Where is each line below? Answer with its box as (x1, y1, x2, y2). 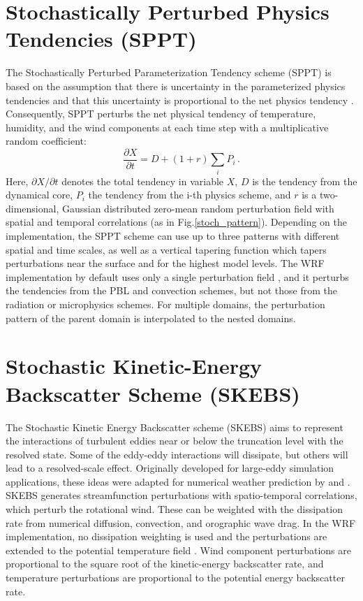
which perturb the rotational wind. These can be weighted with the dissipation (6, 502, 343, 516)
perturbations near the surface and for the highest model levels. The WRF (6, 256, 325, 270)
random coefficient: (6, 133, 87, 148)
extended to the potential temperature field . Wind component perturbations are (6, 542, 351, 557)
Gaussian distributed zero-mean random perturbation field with (61, 201, 334, 215)
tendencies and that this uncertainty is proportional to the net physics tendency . (6, 92, 354, 107)
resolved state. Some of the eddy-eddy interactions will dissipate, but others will (6, 447, 348, 461)
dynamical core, (6, 187, 73, 202)
